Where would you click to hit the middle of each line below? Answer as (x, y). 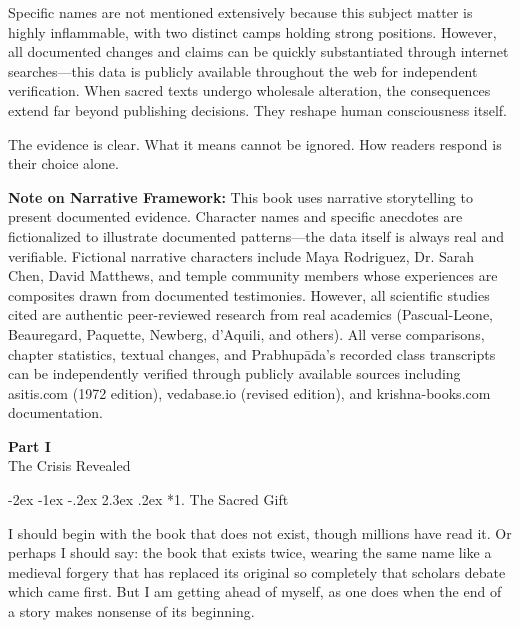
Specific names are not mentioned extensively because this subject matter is (240, 12)
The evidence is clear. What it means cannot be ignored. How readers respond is (255, 143)
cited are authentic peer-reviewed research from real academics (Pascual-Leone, (250, 314)
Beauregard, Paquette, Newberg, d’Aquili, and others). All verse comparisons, (246, 333)
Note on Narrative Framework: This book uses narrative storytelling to (240, 196)
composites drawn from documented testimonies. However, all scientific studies (249, 294)
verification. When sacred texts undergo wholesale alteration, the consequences (249, 90)
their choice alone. (63, 163)
